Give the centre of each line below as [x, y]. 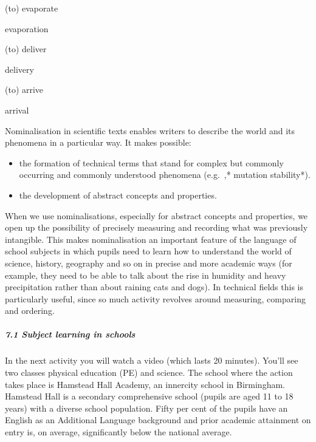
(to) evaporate [32, 8]
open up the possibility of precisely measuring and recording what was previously [156, 227]
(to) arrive [24, 90]
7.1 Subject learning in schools [70, 334]
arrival [17, 110]
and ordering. [30, 311]
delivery [19, 69]
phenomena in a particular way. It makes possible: [98, 142]
